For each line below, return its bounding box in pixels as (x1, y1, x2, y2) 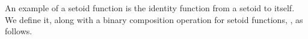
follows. (5, 25, 32, 37)
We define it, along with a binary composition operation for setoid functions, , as (5, 13, 303, 25)
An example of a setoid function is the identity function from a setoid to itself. (5, 2, 295, 14)
